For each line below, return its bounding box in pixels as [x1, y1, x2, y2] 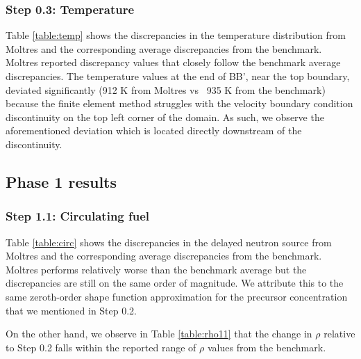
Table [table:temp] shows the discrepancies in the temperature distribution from [6, 28, 346, 42]
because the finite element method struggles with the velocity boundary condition [6, 96, 353, 111]
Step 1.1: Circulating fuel [6, 207, 150, 225]
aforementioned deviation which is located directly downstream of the [6, 123, 302, 138]
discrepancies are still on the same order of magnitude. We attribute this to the [6, 276, 344, 290]
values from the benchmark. [207, 340, 326, 354]
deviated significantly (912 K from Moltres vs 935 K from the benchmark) [6, 82, 326, 97]
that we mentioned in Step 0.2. [6, 303, 137, 317]
